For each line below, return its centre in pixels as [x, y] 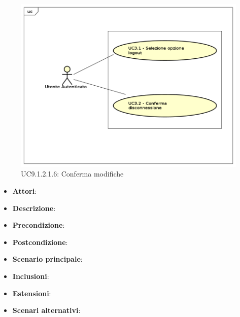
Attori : [25, 191]
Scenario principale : [47, 259]
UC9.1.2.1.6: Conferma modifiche [72, 174]
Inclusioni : [31, 276]
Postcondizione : [40, 242]
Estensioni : [32, 293]
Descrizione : [34, 208]
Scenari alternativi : [46, 310]
